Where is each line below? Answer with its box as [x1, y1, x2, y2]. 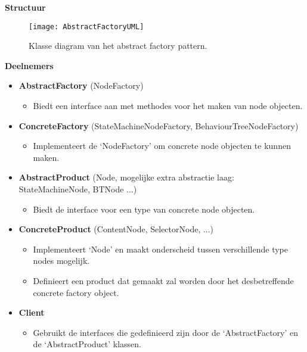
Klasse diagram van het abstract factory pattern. [29, 39, 207, 52]
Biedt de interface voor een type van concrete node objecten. [33, 203, 255, 215]
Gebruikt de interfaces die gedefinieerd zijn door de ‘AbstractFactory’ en [33, 326, 299, 338]
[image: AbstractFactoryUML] [29, 22, 144, 31]
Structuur [5, 1, 46, 13]
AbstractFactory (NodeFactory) [18, 79, 144, 92]
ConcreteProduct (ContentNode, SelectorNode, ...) [18, 223, 214, 235]
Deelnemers [5, 59, 54, 71]
